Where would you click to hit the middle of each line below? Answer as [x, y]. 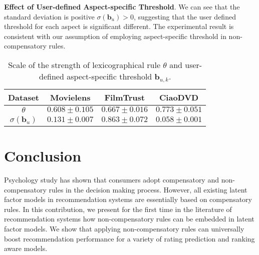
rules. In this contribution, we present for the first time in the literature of [118, 209]
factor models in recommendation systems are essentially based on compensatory [128, 199]
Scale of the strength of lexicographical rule [84, 64]
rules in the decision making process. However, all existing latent [148, 189]
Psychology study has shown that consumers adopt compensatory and [111, 180]
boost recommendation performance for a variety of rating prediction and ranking [129, 238]
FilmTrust [124, 97]
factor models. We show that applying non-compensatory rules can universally [124, 228]
